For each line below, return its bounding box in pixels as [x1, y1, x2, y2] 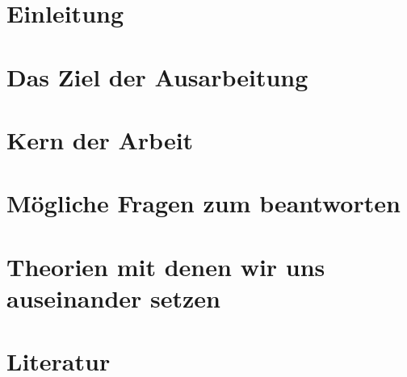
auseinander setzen [6, 281, 220, 314]
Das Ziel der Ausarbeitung [6, 60, 308, 93]
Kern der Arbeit [6, 123, 194, 156]
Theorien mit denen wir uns [6, 249, 325, 283]
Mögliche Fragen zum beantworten [6, 186, 401, 220]
